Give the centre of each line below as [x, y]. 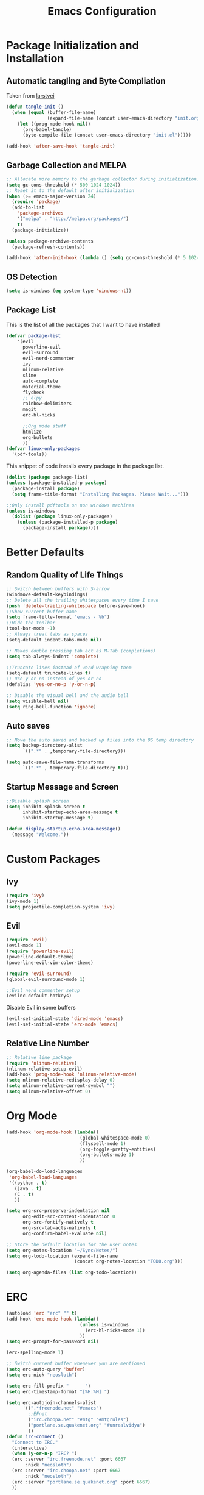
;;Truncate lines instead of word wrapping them [69, 668]
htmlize [32, 432]
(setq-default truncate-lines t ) [49, 673]
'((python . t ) [28, 1183]
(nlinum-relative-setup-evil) [45, 1069]
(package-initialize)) [40, 230]
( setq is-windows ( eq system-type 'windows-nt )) [69, 291]
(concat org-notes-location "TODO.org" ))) [128, 1261]
